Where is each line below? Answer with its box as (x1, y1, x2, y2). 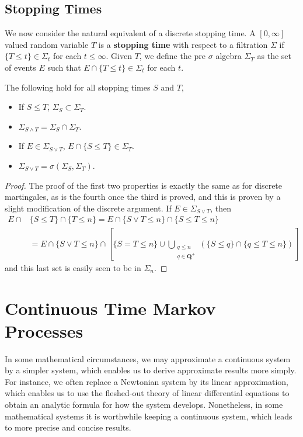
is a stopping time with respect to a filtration (98, 38, 268, 50)
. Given (106, 50, 132, 62)
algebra (215, 50, 242, 62)
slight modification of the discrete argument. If (5, 202, 172, 214)
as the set (257, 50, 292, 62)
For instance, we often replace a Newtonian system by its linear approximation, (5, 375, 288, 387)
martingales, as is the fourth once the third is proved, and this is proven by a (5, 190, 281, 203)
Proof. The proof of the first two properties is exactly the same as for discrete (5, 179, 283, 191)
